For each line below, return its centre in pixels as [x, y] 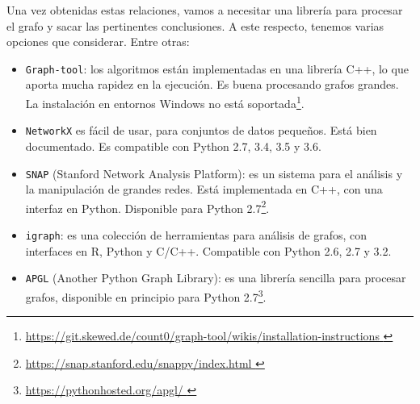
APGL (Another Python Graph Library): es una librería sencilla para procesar [216, 278]
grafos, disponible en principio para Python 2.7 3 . [146, 295]
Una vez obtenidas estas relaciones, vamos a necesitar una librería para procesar [205, 10]
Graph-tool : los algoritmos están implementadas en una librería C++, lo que [217, 68]
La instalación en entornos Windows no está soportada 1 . [165, 102]
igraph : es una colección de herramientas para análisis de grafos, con [196, 235]
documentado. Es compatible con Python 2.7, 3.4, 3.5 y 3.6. [173, 146]
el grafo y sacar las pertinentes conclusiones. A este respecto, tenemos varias [195, 25]
